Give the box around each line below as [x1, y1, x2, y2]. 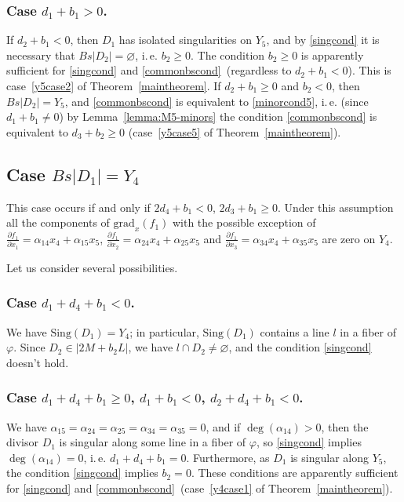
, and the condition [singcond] [228, 339, 372, 355]
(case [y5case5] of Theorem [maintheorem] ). [128, 123, 341, 140]
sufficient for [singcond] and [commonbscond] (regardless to [6, 62, 292, 78]
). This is [348, 62, 391, 78]
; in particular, [129, 323, 199, 340]
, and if [206, 418, 241, 435]
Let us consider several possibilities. [6, 259, 178, 275]
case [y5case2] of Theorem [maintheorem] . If [6, 78, 221, 93]
